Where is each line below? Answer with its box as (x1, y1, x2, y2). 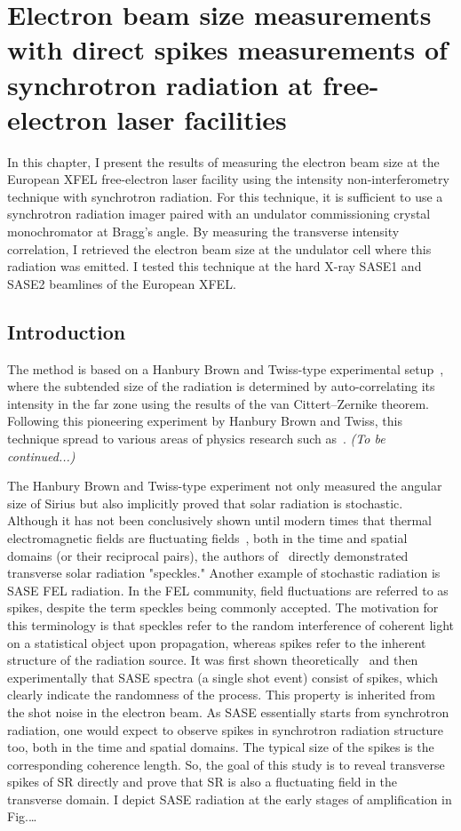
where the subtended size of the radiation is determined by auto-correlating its (7, 377, 435, 396)
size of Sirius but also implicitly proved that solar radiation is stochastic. (7, 493, 403, 512)
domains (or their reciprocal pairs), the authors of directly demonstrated (7, 546, 409, 564)
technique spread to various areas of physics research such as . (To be (7, 429, 385, 448)
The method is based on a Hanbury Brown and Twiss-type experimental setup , (7, 359, 444, 378)
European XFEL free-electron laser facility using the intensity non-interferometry (7, 170, 449, 188)
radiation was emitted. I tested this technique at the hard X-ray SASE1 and (7, 257, 422, 276)
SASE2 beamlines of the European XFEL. (7, 274, 236, 292)
